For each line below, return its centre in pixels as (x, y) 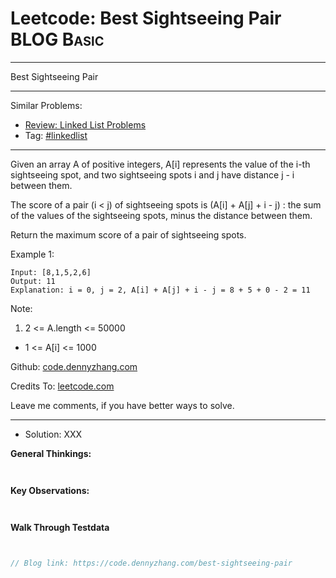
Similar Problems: (46, 105)
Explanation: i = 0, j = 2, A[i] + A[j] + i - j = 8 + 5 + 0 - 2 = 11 (160, 290)
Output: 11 (33, 281)
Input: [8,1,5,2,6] (51, 272)
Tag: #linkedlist (56, 135)
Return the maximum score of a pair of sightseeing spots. (128, 234)
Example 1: (32, 254)
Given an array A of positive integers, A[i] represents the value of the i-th (160, 164)
